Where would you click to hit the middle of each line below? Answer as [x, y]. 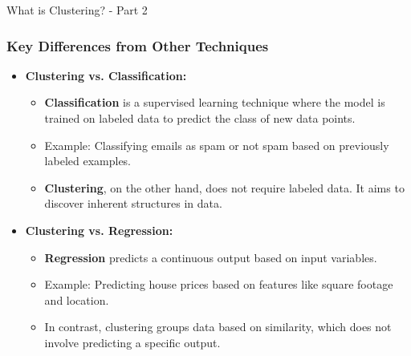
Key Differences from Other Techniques [138, 45]
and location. [77, 299]
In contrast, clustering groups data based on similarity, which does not [218, 327]
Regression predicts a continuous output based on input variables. [211, 257]
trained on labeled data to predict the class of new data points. [200, 118]
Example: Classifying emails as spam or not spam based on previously [217, 145]
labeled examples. [88, 161]
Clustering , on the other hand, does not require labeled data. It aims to [224, 187]
